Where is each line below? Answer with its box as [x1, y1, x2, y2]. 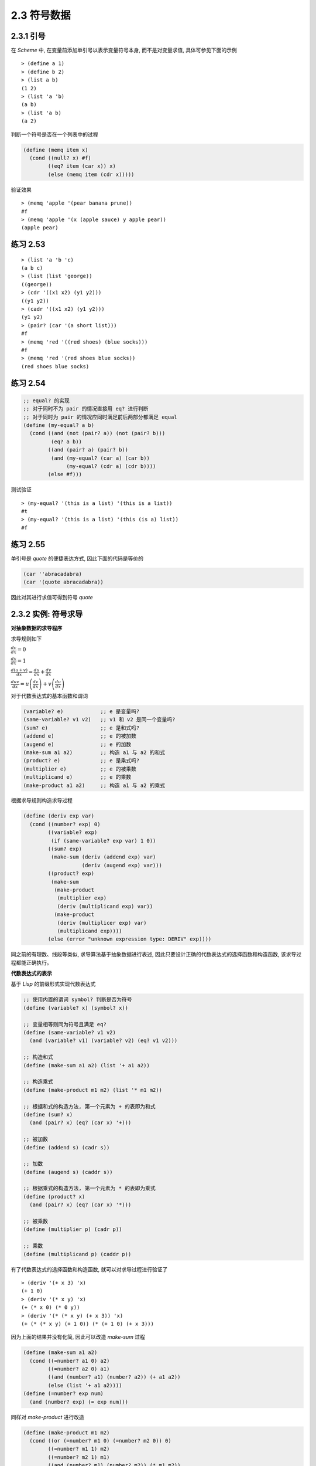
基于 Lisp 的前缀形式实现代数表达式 [11, 980, 96, 987]
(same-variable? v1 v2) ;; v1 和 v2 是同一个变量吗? [23, 716, 176, 723]
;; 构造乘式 [23, 1078, 53, 1085]
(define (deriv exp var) [23, 813, 95, 819]
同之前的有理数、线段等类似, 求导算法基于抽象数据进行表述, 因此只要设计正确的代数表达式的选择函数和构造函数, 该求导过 [11, 951, 301, 958]
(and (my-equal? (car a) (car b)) [50, 454, 150, 461]
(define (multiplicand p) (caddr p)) [23, 1251, 132, 1257]
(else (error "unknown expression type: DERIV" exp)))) [47, 936, 212, 942]
